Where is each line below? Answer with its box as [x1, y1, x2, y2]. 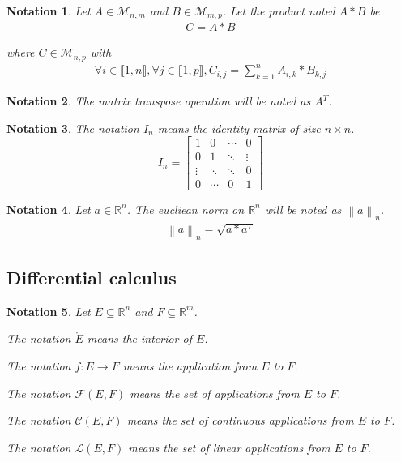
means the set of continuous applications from [126, 412, 354, 429]
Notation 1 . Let [6, 2, 91, 19]
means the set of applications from [130, 384, 300, 401]
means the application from [122, 357, 258, 374]
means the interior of [87, 330, 192, 347]
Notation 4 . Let [6, 200, 91, 217]
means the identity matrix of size [157, 119, 321, 136]
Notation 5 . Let [6, 302, 91, 319]
